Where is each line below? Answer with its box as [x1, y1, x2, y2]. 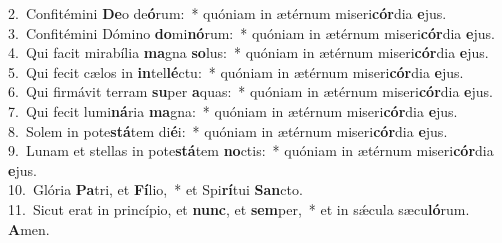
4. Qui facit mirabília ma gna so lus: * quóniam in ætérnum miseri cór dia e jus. [8, 42, 489, 63]
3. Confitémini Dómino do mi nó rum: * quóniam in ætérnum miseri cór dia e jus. [8, 22, 495, 43]
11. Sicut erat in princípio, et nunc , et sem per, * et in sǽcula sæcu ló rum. [8, 198, 470, 219]
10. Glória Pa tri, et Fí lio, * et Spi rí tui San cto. [8, 179, 303, 200]
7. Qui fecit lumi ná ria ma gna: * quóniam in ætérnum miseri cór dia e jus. [8, 100, 458, 121]
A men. [8, 218, 50, 239]
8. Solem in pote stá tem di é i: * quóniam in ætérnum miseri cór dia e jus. [8, 120, 448, 141]
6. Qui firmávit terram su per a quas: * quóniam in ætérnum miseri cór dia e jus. [8, 81, 493, 102]
